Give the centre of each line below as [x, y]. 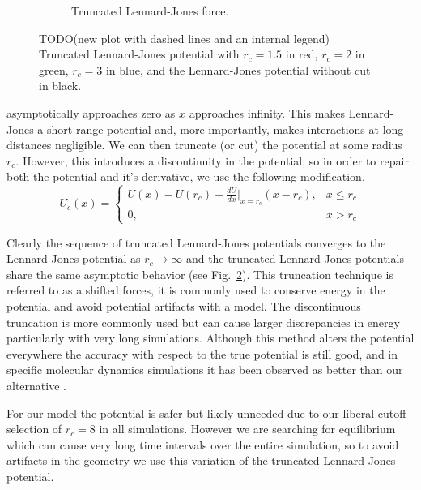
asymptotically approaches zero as [91, 112]
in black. [60, 86]
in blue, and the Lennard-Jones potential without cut [238, 69]
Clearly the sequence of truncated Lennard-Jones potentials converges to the [196, 242]
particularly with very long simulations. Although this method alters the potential [210, 338]
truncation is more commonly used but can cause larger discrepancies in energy [203, 322]
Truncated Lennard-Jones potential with [139, 54]
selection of [34, 429]
